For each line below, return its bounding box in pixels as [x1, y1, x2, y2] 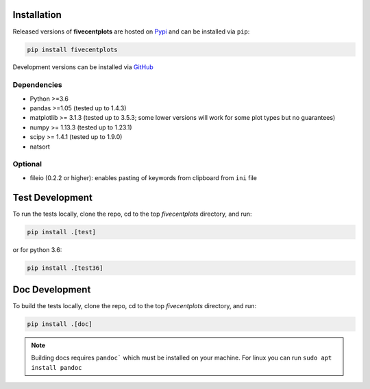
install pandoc [31, 364, 82, 371]
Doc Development [12, 284, 91, 295]
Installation [12, 9, 62, 21]
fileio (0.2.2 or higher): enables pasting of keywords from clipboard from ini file [29, 173, 257, 181]
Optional [12, 160, 42, 169]
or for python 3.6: [12, 245, 62, 253]
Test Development [12, 192, 92, 203]
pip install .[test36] [27, 264, 103, 272]
